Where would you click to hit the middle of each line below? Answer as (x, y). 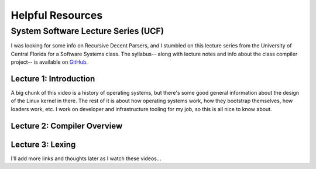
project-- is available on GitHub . (49, 62)
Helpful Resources (57, 15)
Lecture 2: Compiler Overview (67, 126)
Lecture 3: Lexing (43, 144)
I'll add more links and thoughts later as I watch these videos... (86, 158)
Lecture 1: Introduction (53, 79)
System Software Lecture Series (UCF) (87, 31)
